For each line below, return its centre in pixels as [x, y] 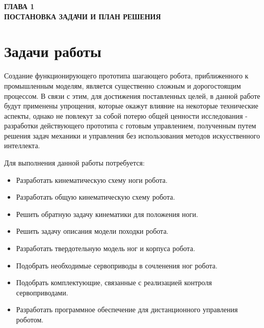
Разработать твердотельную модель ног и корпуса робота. [105, 248]
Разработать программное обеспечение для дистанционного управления [127, 309]
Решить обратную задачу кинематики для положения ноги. [107, 214]
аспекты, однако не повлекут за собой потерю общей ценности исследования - [126, 115]
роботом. [30, 319]
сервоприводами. [42, 292]
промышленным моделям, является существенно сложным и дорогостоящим [123, 85]
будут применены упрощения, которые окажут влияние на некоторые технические [131, 106]
